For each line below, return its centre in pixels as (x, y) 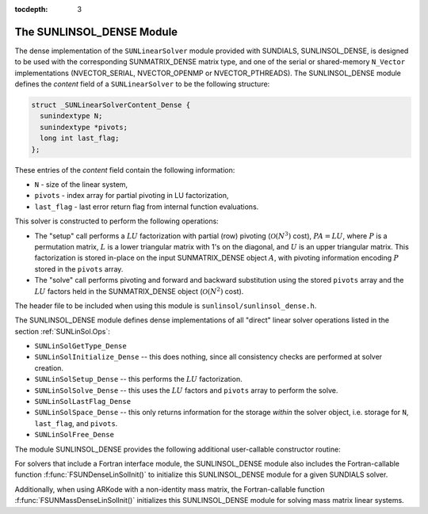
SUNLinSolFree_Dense (75, 435)
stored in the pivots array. (79, 268)
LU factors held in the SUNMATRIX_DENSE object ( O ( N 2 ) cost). (139, 291)
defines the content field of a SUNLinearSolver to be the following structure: (142, 84)
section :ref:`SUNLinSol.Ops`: (63, 331)
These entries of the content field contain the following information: (125, 169)
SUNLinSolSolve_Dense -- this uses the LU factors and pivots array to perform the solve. (186, 390)
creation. (49, 367)
